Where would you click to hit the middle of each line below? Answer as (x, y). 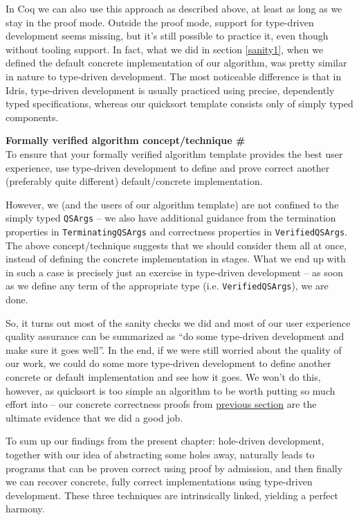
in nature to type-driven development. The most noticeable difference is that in (174, 76)
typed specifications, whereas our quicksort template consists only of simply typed (179, 104)
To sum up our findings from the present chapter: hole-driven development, (165, 441)
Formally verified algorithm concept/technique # (126, 140)
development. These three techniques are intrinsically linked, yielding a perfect (172, 495)
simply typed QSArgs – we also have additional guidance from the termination (171, 218)
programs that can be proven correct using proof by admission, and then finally (174, 468)
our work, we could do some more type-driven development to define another (168, 363)
